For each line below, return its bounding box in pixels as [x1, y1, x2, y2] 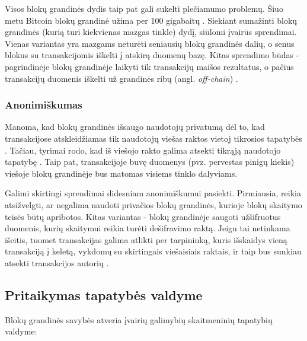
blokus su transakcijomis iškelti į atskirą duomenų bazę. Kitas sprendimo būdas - [5, 49, 299, 61]
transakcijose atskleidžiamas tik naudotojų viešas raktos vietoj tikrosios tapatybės [5, 132, 302, 144]
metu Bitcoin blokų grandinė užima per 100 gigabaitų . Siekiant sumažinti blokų [5, 14, 298, 26]
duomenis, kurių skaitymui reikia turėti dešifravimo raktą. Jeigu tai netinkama [5, 222, 290, 234]
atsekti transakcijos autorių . [5, 256, 109, 269]
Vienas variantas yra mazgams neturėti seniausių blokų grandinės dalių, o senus [5, 37, 295, 49]
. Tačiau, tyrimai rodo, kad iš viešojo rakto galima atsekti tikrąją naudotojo [5, 144, 281, 156]
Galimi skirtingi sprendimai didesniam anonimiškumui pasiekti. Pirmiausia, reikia [5, 187, 301, 199]
